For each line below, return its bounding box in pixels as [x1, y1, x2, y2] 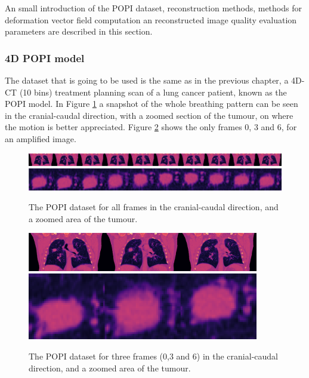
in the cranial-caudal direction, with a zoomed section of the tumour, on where [5, 109, 293, 121]
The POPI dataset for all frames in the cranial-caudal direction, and [29, 201, 279, 213]
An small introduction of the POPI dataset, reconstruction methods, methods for [5, 2, 302, 14]
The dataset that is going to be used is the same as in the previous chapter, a [5, 74, 289, 86]
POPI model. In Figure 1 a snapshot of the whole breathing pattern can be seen [5, 97, 298, 110]
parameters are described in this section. [5, 25, 153, 38]
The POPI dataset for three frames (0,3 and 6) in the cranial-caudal [29, 349, 278, 362]
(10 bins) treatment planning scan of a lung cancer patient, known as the [19, 85, 287, 98]
